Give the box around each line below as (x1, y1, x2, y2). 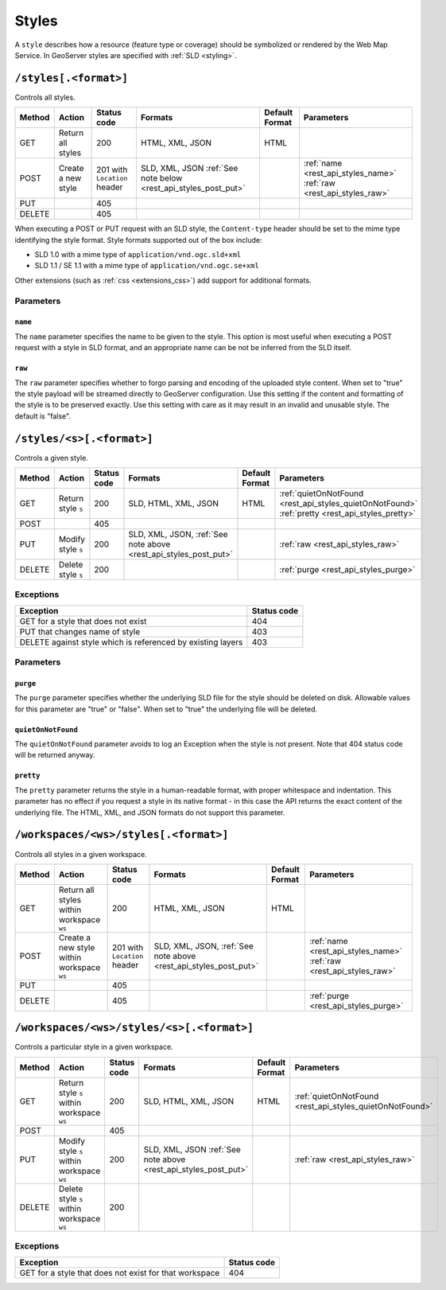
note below (140, 173, 183, 184)
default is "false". (14, 411, 72, 421)
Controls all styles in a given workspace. (14, 849, 147, 859)
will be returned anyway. (14, 750, 95, 760)
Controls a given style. (14, 453, 89, 462)
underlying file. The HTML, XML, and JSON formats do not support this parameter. (14, 808, 285, 817)
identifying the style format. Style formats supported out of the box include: (14, 235, 262, 244)
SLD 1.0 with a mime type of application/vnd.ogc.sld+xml (34, 250, 242, 259)
